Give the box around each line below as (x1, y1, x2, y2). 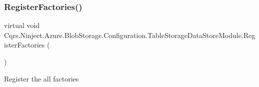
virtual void (4, 20, 40, 30)
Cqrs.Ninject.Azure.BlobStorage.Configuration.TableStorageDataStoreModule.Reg (4, 29, 255, 40)
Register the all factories (4, 73, 79, 83)
